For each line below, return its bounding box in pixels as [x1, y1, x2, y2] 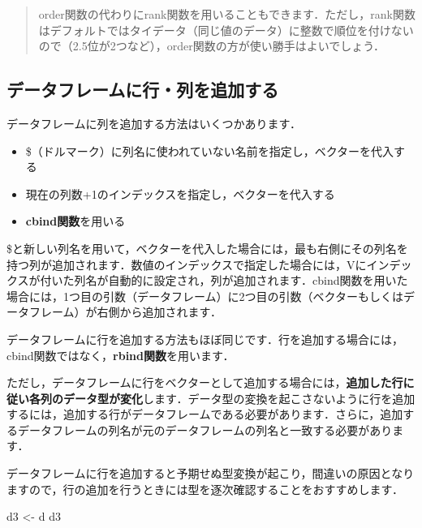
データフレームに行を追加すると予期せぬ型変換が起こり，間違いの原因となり [6, 465, 415, 482]
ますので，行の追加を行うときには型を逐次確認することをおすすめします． [6, 480, 403, 497]
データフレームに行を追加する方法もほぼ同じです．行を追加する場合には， [6, 330, 404, 347]
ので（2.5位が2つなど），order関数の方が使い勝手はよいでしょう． [38, 37, 385, 54]
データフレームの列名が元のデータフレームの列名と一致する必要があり [17, 421, 393, 438]
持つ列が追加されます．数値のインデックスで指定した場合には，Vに [6, 255, 367, 273]
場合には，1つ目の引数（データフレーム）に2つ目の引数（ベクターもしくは [6, 287, 404, 304]
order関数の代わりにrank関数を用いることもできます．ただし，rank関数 [38, 6, 416, 22]
